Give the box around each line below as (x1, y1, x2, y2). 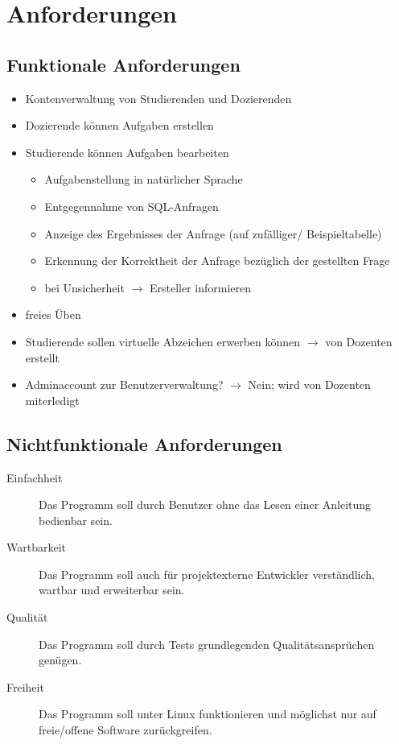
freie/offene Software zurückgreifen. (39, 721, 212, 738)
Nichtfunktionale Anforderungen (6, 431, 282, 456)
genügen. (39, 651, 82, 668)
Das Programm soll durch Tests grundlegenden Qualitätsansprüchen (39, 635, 375, 652)
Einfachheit (6, 469, 63, 486)
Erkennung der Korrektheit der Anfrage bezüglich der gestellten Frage (44, 252, 390, 269)
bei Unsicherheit (44, 279, 125, 296)
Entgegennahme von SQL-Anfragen (44, 197, 219, 214)
